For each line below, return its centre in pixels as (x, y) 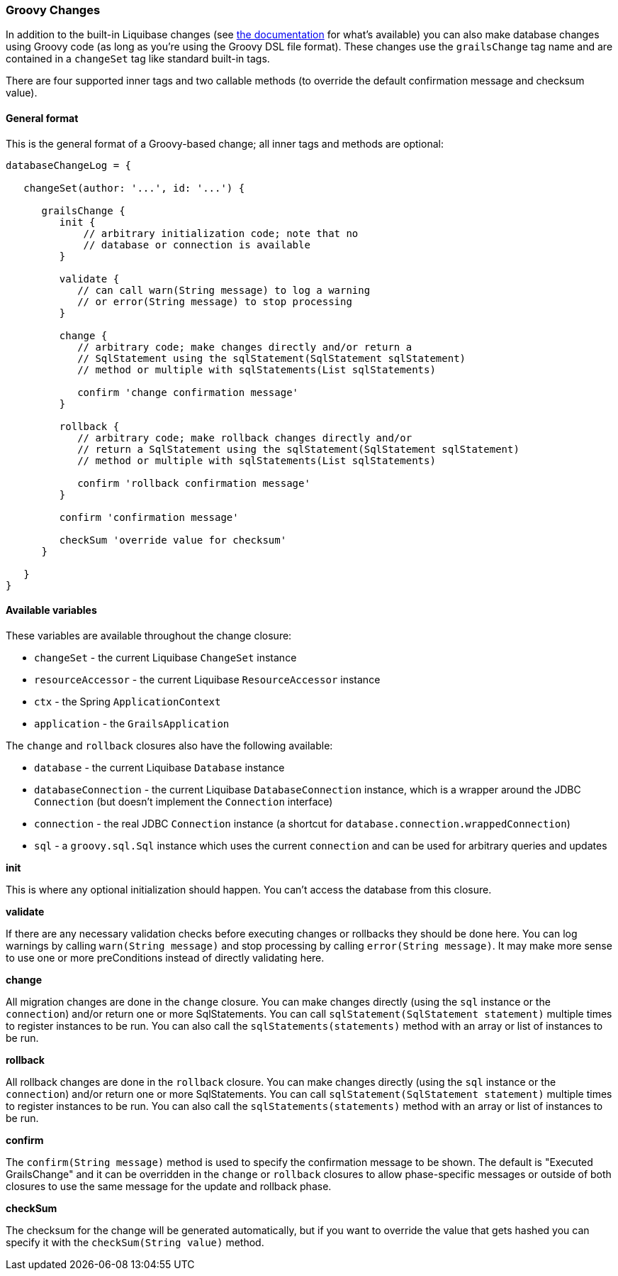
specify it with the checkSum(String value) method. (135, 1242)
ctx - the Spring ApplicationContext (128, 701)
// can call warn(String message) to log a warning (224, 290)
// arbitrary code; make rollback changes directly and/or (245, 438)
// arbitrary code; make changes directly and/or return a (245, 347)
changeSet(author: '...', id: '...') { (134, 188)
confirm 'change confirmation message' (188, 392)
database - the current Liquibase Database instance (159, 767)
